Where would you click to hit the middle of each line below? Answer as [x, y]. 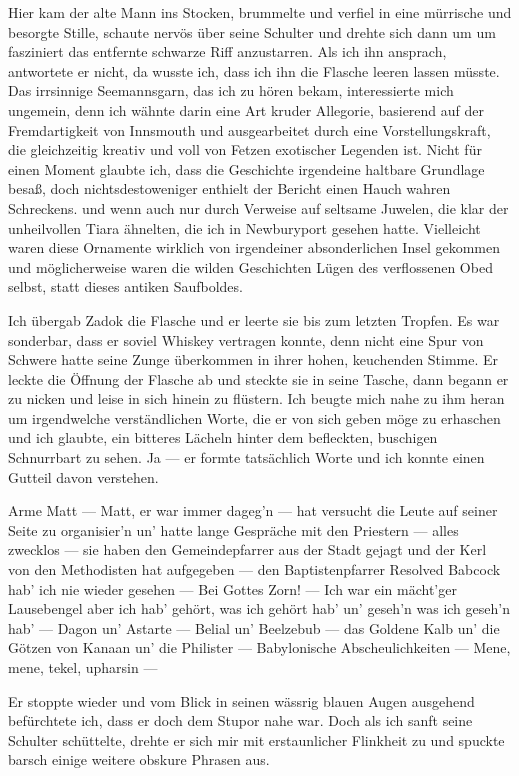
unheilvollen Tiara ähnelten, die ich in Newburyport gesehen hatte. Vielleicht [244, 227]
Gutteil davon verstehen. [83, 476]
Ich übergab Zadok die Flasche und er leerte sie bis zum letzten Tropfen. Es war [254, 319]
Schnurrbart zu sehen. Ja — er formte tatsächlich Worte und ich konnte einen [246, 457]
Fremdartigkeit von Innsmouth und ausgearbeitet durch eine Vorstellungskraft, [249, 129]
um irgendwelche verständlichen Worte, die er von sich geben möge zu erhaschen [254, 417]
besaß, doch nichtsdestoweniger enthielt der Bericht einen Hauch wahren [229, 188]
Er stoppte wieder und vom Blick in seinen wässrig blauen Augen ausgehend [241, 700]
